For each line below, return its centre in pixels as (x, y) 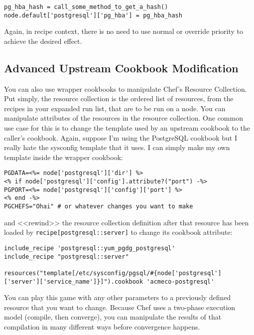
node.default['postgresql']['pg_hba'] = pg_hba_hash (93, 15)
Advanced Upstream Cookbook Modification (121, 68)
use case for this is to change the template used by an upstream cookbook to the (127, 128)
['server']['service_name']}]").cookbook (74, 281)
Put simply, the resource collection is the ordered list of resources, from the (119, 98)
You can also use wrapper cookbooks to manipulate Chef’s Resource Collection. (126, 88)
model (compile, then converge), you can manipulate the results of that (113, 317)
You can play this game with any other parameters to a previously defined (118, 297)
